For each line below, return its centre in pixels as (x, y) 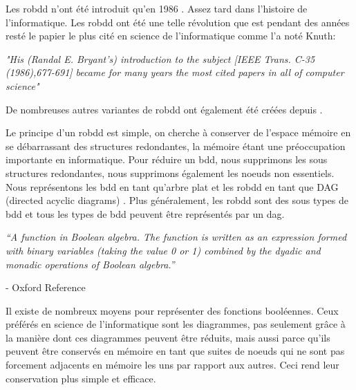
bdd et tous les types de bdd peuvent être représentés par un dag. (145, 213)
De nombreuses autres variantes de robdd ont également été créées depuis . (164, 109)
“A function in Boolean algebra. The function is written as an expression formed (176, 237)
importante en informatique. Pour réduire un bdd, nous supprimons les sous (167, 159)
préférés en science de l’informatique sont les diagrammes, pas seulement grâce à (176, 324)
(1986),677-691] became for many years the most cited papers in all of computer (175, 72)
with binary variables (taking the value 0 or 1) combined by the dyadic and (163, 250)
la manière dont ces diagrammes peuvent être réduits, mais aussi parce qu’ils (168, 337)
